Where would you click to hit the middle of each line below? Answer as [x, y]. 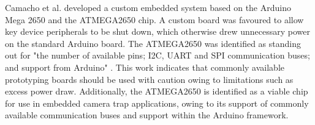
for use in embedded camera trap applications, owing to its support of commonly [157, 103]
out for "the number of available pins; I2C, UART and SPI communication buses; [157, 55]
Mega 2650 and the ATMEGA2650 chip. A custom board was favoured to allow [154, 19]
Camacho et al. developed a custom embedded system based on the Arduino [148, 7]
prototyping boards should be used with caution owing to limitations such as [149, 79]
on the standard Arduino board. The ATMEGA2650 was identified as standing [153, 43]
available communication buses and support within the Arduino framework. [147, 115]
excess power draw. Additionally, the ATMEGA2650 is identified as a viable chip [157, 91]
